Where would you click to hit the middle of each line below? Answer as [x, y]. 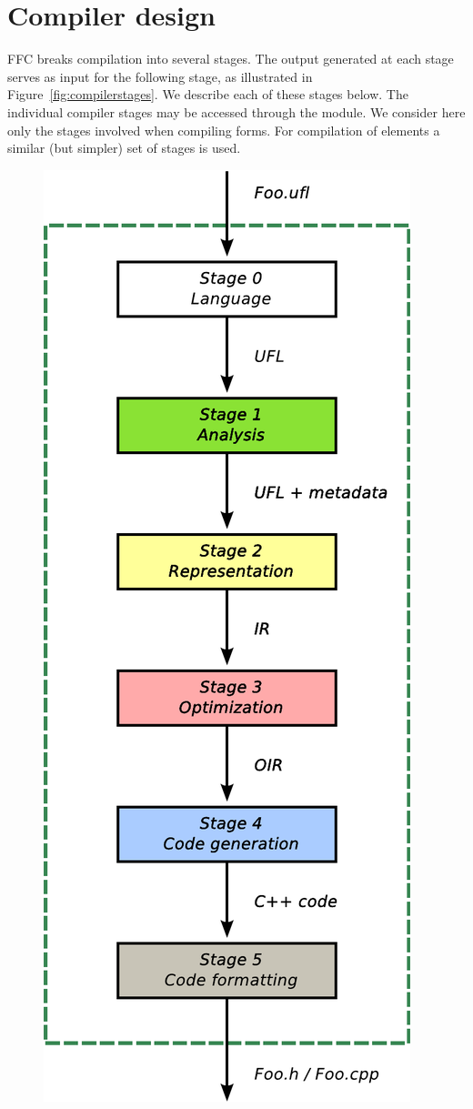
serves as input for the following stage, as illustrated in [160, 76]
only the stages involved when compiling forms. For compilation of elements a [224, 130]
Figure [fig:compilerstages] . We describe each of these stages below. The [208, 94]
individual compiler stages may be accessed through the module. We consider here [236, 111]
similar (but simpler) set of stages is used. [124, 148]
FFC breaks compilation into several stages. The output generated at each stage [231, 59]
